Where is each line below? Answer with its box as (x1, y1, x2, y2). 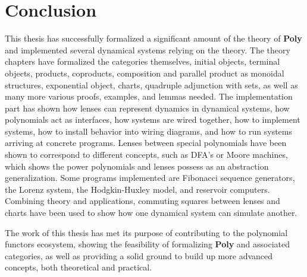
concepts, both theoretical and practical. (5, 261, 152, 273)
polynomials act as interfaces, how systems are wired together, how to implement (5, 113, 300, 126)
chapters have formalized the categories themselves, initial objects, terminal (5, 55, 280, 68)
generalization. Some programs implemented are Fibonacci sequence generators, (5, 171, 295, 184)
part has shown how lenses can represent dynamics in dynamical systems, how (5, 101, 290, 114)
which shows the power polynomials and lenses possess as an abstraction (5, 160, 269, 172)
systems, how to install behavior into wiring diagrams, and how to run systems (5, 125, 292, 137)
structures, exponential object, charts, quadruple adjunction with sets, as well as (5, 78, 298, 91)
